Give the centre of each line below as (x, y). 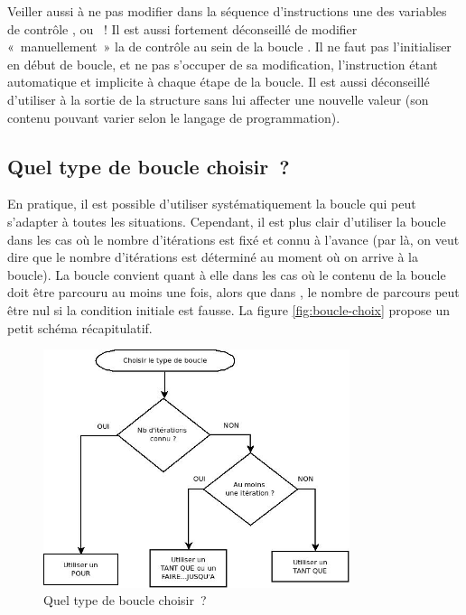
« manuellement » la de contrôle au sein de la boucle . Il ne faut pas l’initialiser (229, 47)
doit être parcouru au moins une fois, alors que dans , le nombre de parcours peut (233, 292)
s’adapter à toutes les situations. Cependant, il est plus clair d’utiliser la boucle (227, 221)
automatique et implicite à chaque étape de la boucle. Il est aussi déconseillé (219, 82)
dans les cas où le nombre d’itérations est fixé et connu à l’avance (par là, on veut (233, 239)
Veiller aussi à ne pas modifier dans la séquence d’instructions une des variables (227, 11)
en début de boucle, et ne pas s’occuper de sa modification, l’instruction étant (223, 64)
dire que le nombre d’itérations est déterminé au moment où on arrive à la (213, 257)
